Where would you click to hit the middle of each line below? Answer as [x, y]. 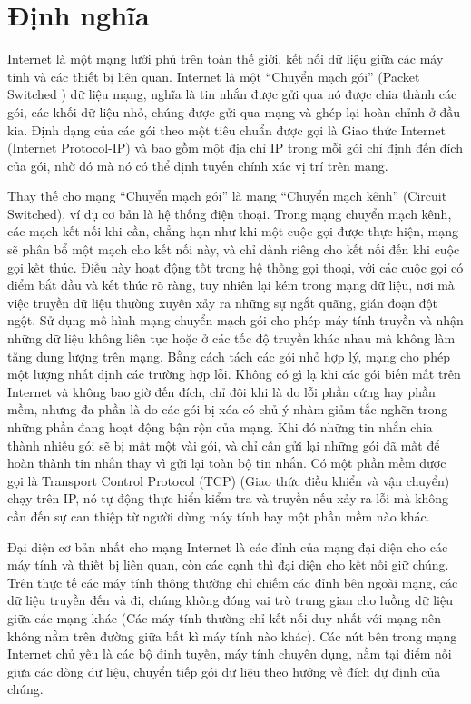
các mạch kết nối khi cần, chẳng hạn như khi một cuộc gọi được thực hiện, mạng [233, 231]
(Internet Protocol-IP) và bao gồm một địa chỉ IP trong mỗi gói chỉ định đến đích [235, 148]
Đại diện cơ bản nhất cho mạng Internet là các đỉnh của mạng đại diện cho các [228, 546]
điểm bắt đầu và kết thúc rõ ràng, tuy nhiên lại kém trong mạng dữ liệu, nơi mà [231, 285]
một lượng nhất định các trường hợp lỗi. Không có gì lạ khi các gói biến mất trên [234, 374]
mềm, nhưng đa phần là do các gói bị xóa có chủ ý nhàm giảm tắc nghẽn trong [228, 409]
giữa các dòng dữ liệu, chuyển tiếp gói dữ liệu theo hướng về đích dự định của [224, 671]
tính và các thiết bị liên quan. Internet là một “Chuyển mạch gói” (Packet [214, 76]
